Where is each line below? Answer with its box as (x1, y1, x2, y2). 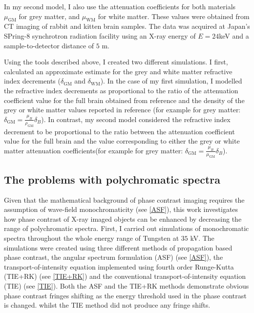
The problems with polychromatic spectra (4, 171, 220, 187)
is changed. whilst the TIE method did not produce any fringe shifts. (4, 300, 211, 310)
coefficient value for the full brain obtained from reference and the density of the (4, 95, 245, 105)
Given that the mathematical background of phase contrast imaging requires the (4, 194, 245, 205)
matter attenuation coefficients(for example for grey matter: (4, 145, 183, 155)
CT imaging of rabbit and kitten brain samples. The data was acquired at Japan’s (4, 21, 250, 31)
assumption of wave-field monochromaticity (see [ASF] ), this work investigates (4, 204, 238, 214)
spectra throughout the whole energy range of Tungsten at (4, 233, 179, 243)
